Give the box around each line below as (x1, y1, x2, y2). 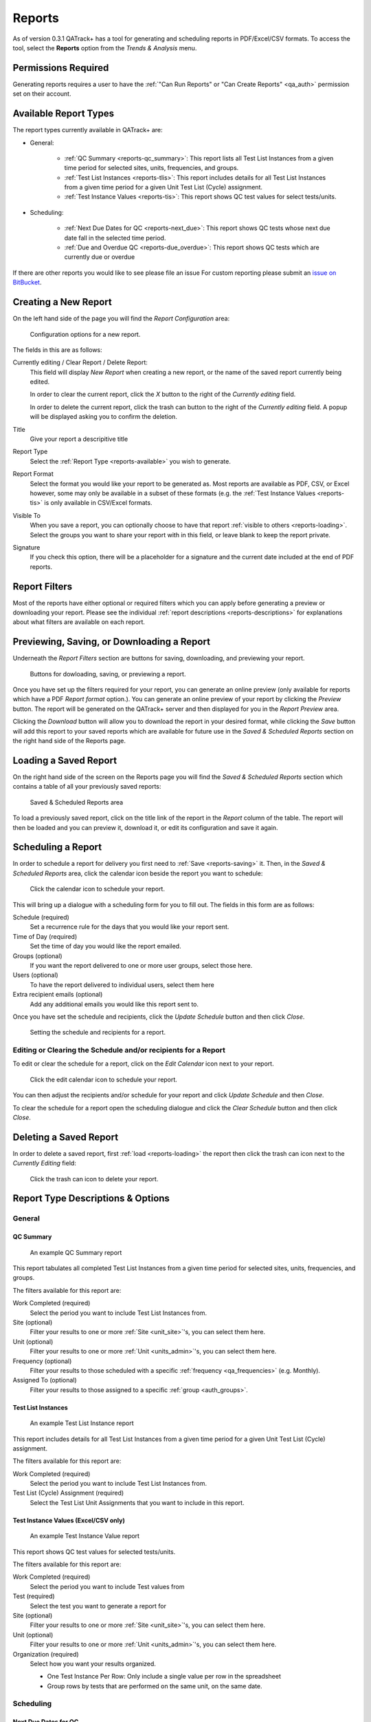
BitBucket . (12, 278, 42, 287)
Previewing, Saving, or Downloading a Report (12, 636, 211, 647)
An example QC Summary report (30, 1248, 122, 1256)
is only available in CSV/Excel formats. (44, 499, 153, 507)
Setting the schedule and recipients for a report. (30, 1028, 166, 1037)
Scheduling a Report (12, 841, 102, 853)
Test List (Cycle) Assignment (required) (12, 1488, 124, 1497)
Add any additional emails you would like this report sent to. (30, 999, 199, 1008)
